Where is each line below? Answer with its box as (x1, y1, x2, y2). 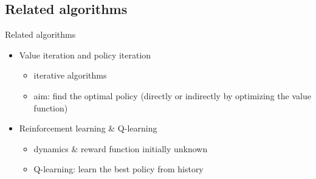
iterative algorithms (33, 69, 107, 82)
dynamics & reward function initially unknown (33, 142, 208, 155)
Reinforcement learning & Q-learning (19, 122, 157, 135)
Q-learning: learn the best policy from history (33, 163, 204, 175)
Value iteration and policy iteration (19, 48, 151, 61)
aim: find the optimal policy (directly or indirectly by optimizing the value (33, 89, 311, 102)
